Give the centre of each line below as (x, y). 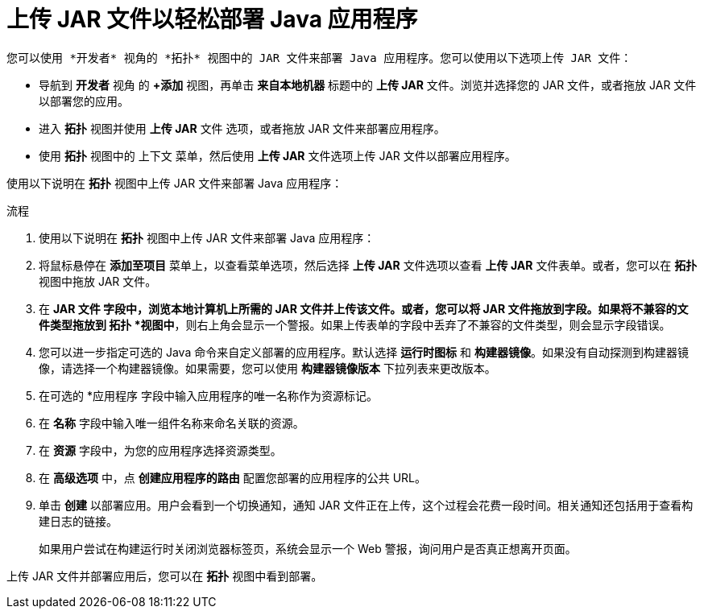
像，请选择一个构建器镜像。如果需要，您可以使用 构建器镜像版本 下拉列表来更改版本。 (267, 368)
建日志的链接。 (78, 521)
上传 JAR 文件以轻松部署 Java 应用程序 (212, 19)
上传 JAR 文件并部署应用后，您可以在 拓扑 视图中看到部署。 (165, 576)
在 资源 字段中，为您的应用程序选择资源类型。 (160, 450)
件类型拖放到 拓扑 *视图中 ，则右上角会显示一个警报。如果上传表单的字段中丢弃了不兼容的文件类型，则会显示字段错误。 (355, 324)
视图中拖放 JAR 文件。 (98, 281)
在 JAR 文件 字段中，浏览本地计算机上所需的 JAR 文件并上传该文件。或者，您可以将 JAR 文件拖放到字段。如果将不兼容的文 (364, 308)
